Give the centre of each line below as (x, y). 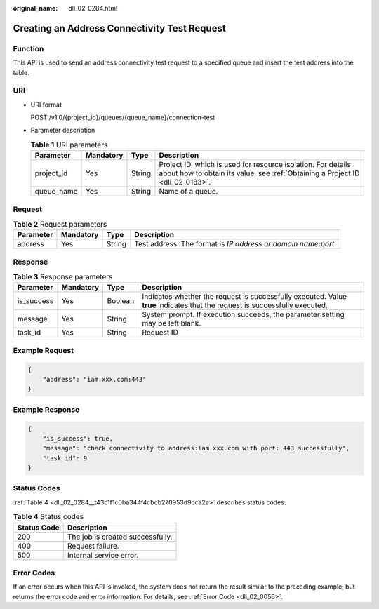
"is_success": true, (78, 438)
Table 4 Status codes (48, 517)
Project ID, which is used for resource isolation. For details (255, 165)
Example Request (43, 350)
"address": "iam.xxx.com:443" (94, 380)
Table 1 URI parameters (69, 145)
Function (28, 48)
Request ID (160, 333)
